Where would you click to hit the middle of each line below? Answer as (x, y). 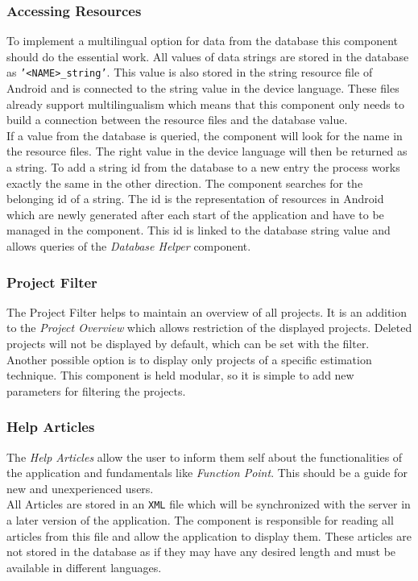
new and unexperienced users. (80, 488)
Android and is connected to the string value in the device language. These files (203, 88)
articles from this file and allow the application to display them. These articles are (209, 535)
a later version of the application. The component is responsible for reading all (200, 520)
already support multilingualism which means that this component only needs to (205, 104)
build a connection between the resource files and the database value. (177, 120)
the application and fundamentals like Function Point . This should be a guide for (207, 473)
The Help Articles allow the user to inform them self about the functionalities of (205, 456)
